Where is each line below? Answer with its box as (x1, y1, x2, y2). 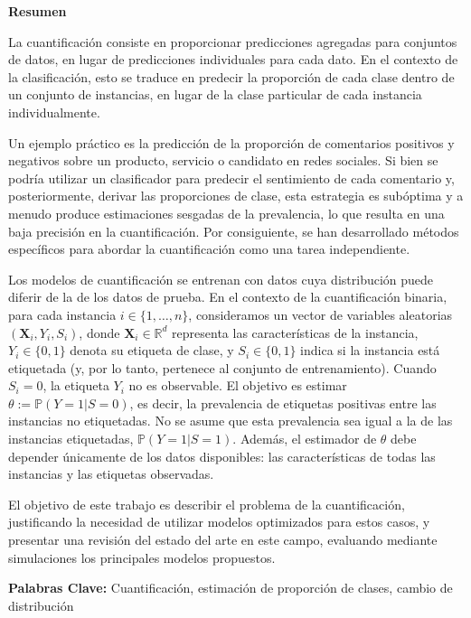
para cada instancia (8, 304, 117, 323)
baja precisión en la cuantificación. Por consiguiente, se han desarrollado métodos (8, 221, 459, 240)
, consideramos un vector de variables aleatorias (188, 304, 453, 323)
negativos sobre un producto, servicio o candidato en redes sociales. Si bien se (8, 151, 438, 170)
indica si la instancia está (300, 341, 440, 360)
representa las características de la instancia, (172, 323, 419, 342)
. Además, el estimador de (232, 429, 377, 448)
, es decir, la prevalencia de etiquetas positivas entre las (129, 393, 437, 412)
